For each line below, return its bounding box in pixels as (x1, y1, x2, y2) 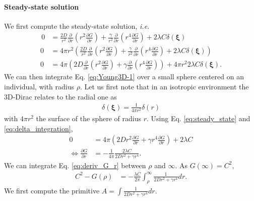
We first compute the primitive (4, 185, 100, 195)
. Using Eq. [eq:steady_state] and (146, 113, 250, 123)
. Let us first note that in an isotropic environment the (80, 81, 249, 92)
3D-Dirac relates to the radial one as (4, 91, 117, 102)
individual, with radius (4, 81, 75, 92)
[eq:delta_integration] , (4, 123, 73, 133)
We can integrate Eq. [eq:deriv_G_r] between (4, 160, 146, 170)
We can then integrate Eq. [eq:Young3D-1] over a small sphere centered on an (4, 71, 244, 82)
